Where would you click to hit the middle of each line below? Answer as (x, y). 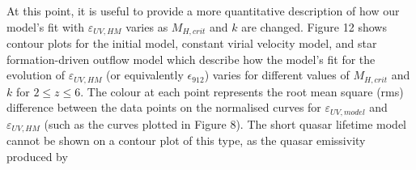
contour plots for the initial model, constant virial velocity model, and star (192, 43)
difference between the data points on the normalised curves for (164, 107)
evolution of (36, 75)
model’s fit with (46, 26)
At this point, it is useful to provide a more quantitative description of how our (203, 11)
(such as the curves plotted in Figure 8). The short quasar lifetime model (225, 123)
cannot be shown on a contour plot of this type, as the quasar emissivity (186, 140)
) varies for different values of (277, 75)
